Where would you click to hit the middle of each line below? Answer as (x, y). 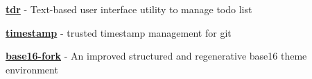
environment (32, 69)
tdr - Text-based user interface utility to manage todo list (129, 9)
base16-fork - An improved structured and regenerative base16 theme (156, 56)
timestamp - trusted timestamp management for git (119, 32)
